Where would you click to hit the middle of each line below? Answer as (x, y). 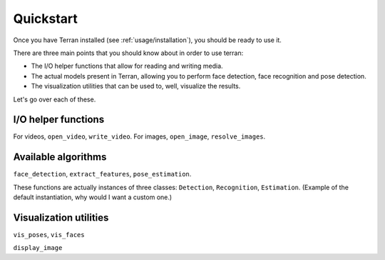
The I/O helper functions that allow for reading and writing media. (127, 66)
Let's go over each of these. (55, 99)
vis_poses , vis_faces (49, 235)
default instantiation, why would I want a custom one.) (93, 197)
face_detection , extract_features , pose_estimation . (102, 174)
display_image (38, 248)
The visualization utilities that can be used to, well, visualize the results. (136, 86)
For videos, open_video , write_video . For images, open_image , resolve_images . (139, 136)
